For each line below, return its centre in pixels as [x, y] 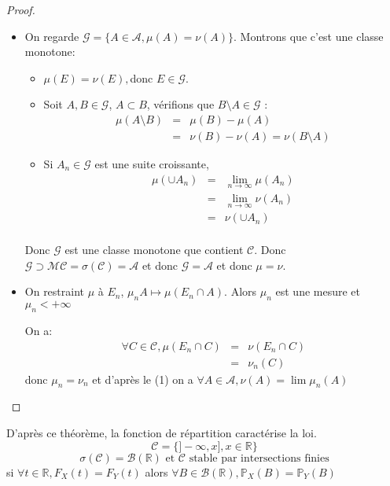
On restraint [55, 291]
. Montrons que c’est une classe [309, 36]
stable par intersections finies [259, 458]
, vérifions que [180, 104]
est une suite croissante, [152, 164]
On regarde [52, 36]
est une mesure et [318, 291]
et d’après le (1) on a [143, 379]
